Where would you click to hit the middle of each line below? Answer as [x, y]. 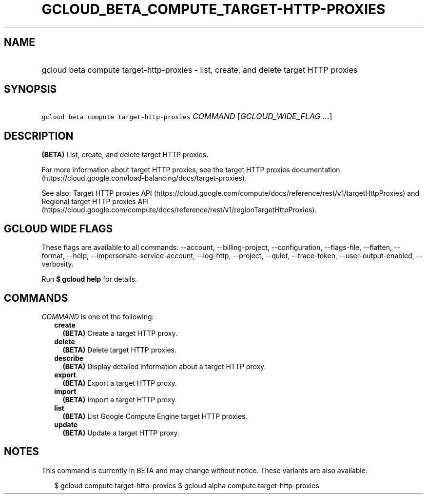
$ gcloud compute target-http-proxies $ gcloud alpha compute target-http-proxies [187, 485]
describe [69, 358]
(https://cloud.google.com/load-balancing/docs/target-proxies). [144, 178]
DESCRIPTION [39, 136]
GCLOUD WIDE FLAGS [58, 228]
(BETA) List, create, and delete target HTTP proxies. [125, 155]
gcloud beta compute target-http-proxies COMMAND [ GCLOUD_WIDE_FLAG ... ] [187, 116]
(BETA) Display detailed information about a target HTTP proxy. [164, 366]
